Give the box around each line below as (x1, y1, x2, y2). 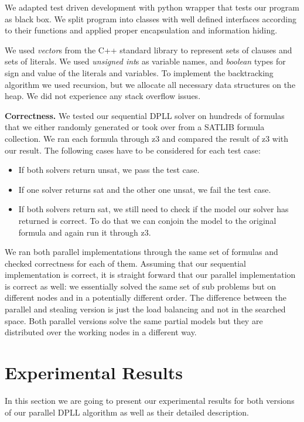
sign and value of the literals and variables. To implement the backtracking (5, 66, 274, 79)
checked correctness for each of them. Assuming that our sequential (5, 257, 246, 269)
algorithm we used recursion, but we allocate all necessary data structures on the (5, 78, 296, 90)
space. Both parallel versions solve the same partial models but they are (5, 314, 263, 326)
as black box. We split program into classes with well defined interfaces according (5, 12, 296, 25)
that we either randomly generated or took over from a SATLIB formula (5, 121, 265, 133)
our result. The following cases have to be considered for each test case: (5, 144, 261, 156)
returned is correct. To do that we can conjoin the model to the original (18, 214, 276, 226)
